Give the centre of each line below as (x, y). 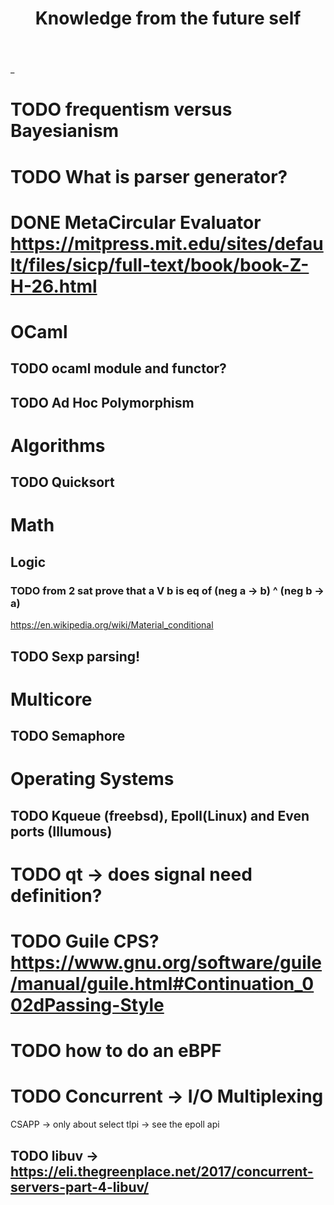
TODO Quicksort (62, 482)
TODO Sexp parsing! (75, 656)
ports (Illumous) (61, 831)
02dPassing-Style (87, 1005)
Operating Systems (92, 779)
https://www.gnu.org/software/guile (166, 963)
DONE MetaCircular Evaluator (136, 222)
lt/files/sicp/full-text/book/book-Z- (160, 264)
